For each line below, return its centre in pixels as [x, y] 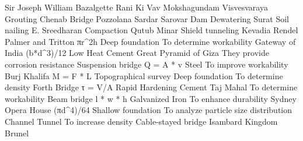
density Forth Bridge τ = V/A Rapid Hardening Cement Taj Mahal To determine [151, 87]
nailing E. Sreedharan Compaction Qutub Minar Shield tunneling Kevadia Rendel [151, 30]
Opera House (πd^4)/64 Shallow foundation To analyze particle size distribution [149, 110]
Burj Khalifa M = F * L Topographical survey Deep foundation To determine [144, 75]
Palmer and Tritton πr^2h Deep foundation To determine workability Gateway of [150, 41]
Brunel [17, 133]
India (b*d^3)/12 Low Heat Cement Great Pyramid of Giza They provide [137, 53]
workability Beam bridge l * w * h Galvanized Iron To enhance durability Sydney [151, 98]
